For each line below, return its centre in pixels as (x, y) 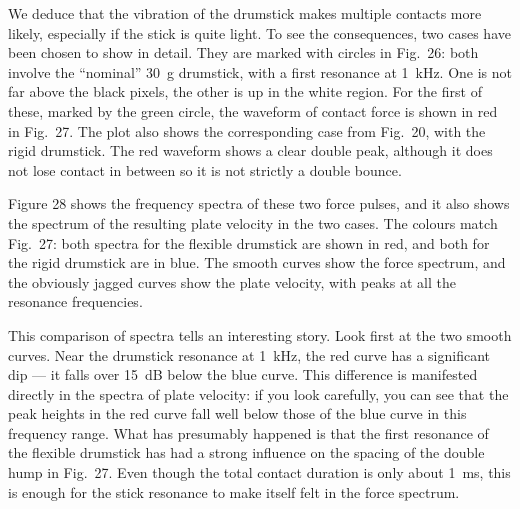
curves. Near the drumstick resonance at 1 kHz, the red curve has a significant (249, 354)
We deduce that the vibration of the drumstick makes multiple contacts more (245, 13)
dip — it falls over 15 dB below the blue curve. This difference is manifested (243, 374)
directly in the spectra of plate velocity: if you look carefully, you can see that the (258, 393)
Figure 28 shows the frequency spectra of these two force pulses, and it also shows (259, 203)
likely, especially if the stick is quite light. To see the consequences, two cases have (259, 32)
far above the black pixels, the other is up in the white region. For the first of (245, 91)
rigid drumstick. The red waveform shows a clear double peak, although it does (250, 150)
